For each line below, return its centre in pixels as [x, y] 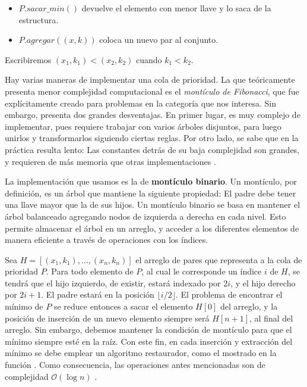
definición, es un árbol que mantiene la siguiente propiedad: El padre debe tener [151, 193]
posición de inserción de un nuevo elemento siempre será [107, 318]
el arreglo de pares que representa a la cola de [219, 259]
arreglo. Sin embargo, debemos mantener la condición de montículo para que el [148, 330]
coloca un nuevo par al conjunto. [159, 40]
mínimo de [24, 306]
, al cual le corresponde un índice [202, 271]
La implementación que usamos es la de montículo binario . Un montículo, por [151, 181]
